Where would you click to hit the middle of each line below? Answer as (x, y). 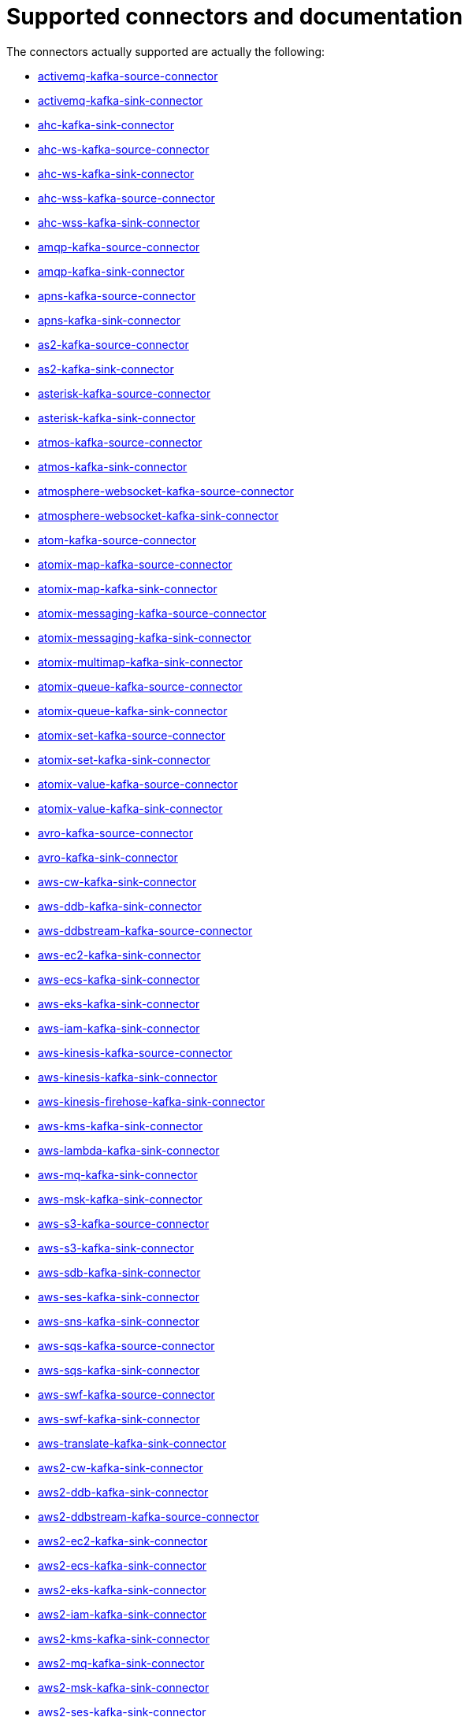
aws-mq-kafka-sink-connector (118, 1174)
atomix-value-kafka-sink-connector (130, 808)
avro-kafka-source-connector (116, 833)
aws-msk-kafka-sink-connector (120, 1199)
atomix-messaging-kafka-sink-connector (145, 637)
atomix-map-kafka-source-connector (135, 564)
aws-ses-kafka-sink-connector (119, 1296)
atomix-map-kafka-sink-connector (128, 588)
